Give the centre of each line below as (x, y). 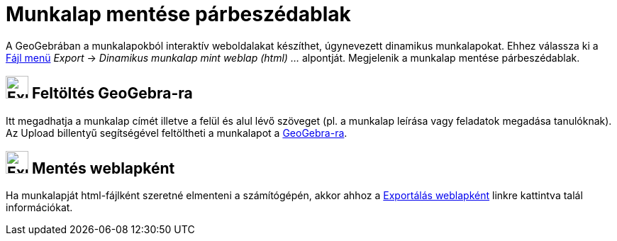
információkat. (39, 208)
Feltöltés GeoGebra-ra (112, 94)
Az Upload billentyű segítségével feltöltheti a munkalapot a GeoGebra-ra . (177, 133)
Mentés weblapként (103, 169)
